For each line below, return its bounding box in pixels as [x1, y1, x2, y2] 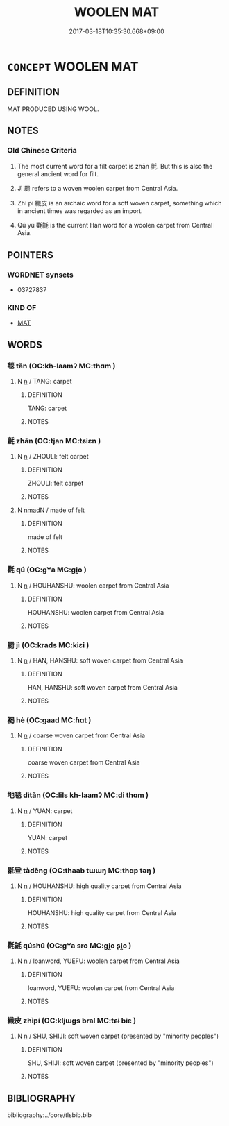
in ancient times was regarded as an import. [17, 207, 144, 215]
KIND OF [7, 303, 37, 313]
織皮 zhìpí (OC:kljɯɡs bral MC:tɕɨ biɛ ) [7, 1016, 137, 1025]
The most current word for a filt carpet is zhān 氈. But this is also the [17, 162, 213, 171]
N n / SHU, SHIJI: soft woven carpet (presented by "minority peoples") [17, 1032, 219, 1041]
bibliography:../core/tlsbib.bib [7, 1111, 92, 1119]
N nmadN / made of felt [17, 506, 85, 514]
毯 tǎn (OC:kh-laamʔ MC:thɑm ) [7, 361, 116, 370]
